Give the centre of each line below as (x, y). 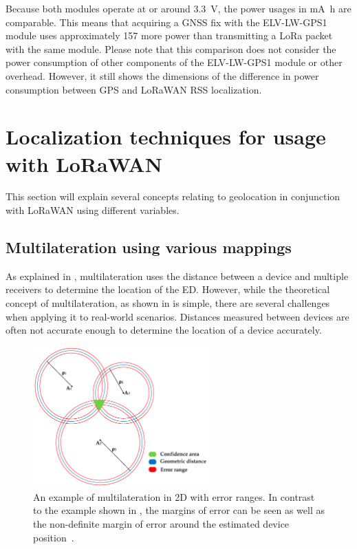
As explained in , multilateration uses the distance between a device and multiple (177, 276)
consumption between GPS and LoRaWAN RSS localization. (134, 89)
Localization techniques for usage (166, 137)
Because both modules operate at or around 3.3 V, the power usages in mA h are (178, 8)
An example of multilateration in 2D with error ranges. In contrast (174, 496)
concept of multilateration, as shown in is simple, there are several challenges (168, 303)
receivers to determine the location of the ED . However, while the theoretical (168, 289)
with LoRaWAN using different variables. (93, 210)
